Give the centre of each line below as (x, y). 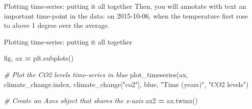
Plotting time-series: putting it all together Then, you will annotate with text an (125, 6)
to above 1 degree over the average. (57, 25)
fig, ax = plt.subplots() (39, 58)
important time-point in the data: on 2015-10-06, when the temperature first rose (126, 15)
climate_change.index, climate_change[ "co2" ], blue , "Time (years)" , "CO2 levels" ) (126, 84)
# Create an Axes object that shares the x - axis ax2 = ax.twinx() (101, 100)
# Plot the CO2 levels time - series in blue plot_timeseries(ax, (96, 74)
